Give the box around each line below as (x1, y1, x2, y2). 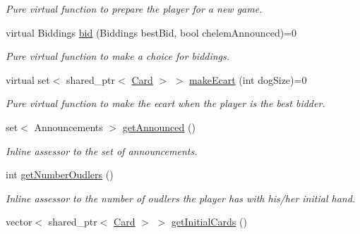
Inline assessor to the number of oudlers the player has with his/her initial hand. (6, 190, 356, 205)
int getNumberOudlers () (6, 167, 114, 182)
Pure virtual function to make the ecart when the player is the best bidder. (6, 96, 325, 111)
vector (6, 214, 32, 229)
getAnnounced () (122, 119, 196, 134)
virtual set (6, 72, 50, 87)
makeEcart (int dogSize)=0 (189, 72, 307, 87)
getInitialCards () (171, 214, 247, 229)
